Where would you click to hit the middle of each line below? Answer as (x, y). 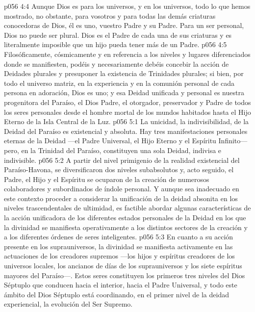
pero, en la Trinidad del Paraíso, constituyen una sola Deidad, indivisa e (113, 150)
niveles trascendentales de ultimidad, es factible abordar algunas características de (127, 208)
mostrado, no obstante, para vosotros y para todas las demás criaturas (110, 15)
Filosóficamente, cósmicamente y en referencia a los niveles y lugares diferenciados (127, 54)
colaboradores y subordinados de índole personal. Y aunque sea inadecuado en (122, 189)
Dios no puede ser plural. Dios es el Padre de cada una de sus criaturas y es (118, 35)
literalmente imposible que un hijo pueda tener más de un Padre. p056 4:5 (115, 44)
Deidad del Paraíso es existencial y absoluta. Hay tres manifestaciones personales (126, 131)
